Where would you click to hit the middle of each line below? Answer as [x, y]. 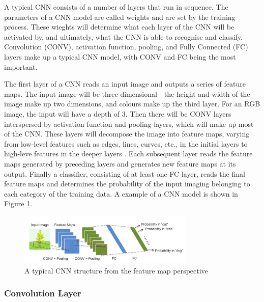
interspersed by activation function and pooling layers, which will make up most [129, 123]
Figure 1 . [18, 203]
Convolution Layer [43, 293]
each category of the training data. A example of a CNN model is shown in [121, 193]
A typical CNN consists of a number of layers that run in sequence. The [116, 7]
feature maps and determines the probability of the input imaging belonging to [127, 184]
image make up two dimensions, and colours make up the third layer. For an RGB [132, 104]
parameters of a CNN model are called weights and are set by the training [120, 17]
